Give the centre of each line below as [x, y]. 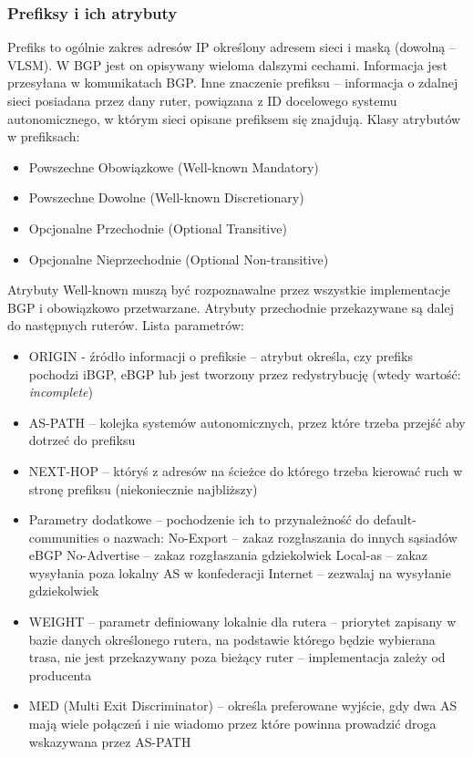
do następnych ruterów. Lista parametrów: [126, 325]
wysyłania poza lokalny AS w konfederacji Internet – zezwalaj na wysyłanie [240, 572]
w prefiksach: [44, 136]
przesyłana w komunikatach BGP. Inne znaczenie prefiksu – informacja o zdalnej [233, 83]
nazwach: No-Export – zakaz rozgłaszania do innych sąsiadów [285, 537]
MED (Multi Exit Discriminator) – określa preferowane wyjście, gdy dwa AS [243, 705]
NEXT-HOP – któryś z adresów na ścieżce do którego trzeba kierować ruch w [246, 470]
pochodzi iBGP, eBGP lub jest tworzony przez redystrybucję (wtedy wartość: [245, 373]
